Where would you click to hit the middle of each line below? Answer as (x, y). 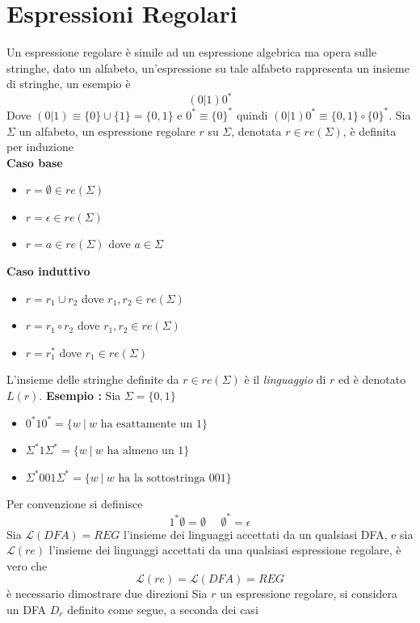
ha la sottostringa (162, 478)
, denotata (256, 130)
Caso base (35, 162)
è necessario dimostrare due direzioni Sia (107, 594)
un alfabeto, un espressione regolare (107, 130)
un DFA (27, 609)
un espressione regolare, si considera (309, 594)
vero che (27, 565)
